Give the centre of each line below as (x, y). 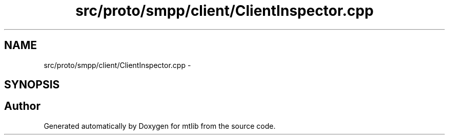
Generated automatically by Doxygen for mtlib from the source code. (160, 126)
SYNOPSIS (32, 85)
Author (22, 106)
